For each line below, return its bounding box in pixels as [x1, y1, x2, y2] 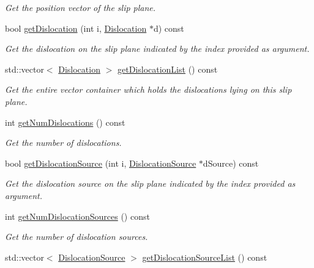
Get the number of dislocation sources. [5, 230, 148, 243]
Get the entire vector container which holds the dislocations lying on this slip [5, 83, 292, 96]
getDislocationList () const [117, 62, 218, 75]
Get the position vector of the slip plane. [5, 1, 156, 13]
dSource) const [203, 156, 259, 169]
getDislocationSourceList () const [142, 250, 267, 263]
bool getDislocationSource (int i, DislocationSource [5, 156, 196, 169]
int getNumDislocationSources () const [5, 209, 150, 222]
